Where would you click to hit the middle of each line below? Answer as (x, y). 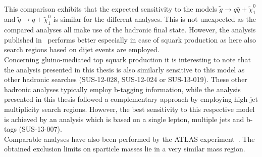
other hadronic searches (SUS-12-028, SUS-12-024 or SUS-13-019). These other (126, 79)
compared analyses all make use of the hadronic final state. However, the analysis (130, 30)
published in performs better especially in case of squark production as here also (130, 39)
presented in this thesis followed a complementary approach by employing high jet (131, 99)
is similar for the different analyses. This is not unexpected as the (154, 19)
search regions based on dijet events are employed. (82, 49)
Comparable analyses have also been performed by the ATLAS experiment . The (129, 139)
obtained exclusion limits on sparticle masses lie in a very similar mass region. (125, 149)
